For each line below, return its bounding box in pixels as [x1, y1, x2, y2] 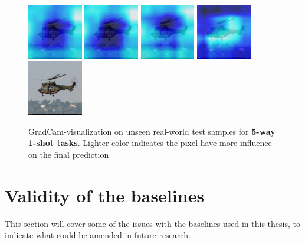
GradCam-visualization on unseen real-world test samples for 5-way [28, 125, 276, 137]
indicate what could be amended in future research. [5, 229, 191, 241]
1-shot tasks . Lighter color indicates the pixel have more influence [28, 137, 272, 149]
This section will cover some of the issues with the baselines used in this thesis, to [5, 217, 300, 229]
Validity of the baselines [5, 183, 205, 207]
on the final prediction [28, 148, 109, 160]
